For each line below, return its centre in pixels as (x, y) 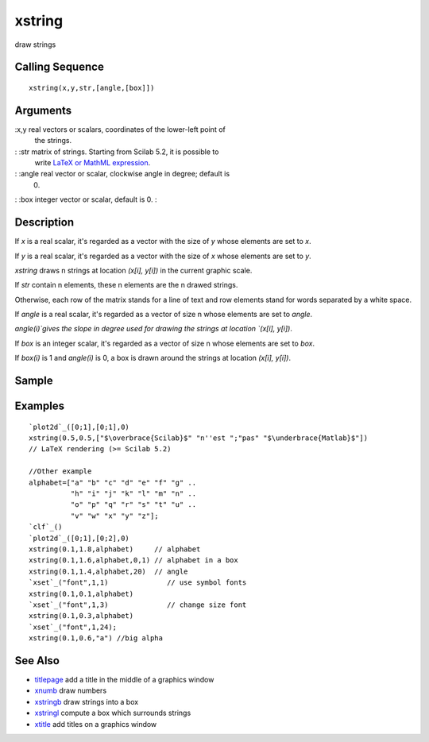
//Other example (60, 471)
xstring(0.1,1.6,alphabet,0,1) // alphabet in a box (133, 560)
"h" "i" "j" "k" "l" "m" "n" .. (133, 494)
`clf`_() (46, 527)
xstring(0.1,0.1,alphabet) (81, 593)
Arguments (43, 110)
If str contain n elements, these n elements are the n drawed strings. (126, 285)
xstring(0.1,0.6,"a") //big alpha (96, 638)
